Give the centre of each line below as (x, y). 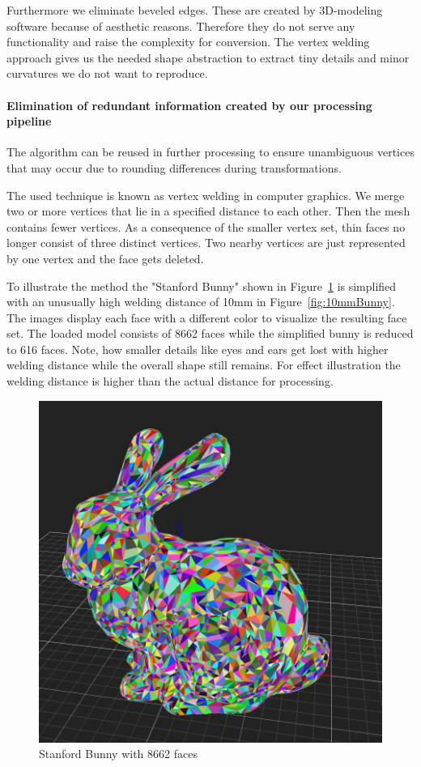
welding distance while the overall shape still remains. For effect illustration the (204, 365)
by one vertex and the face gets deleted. (105, 258)
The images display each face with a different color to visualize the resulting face (207, 317)
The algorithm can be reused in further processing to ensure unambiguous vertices (210, 152)
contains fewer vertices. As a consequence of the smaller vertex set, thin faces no (206, 226)
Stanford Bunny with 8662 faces (118, 754)
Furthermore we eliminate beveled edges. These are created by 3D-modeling (195, 10)
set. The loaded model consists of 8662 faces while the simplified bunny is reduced (210, 333)
